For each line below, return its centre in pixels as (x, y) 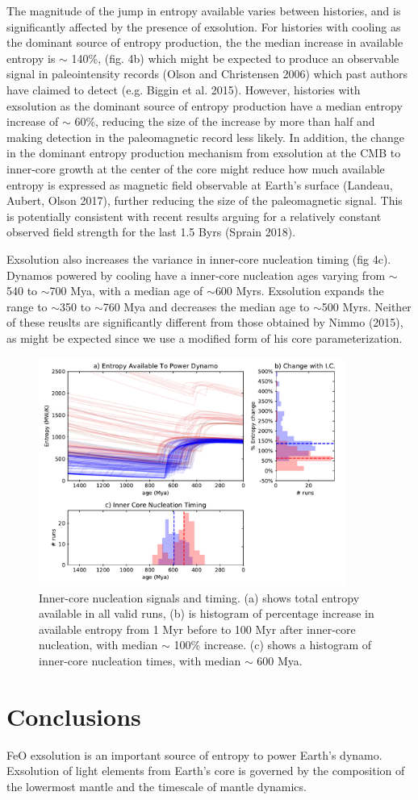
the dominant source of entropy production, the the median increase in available (205, 42)
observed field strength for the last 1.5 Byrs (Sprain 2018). (151, 232)
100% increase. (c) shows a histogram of (273, 645)
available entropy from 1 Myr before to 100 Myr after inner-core (197, 629)
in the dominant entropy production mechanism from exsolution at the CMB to (204, 153)
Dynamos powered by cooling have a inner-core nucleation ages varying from (196, 275)
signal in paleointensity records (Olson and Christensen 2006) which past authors (207, 74)
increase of (33, 121)
